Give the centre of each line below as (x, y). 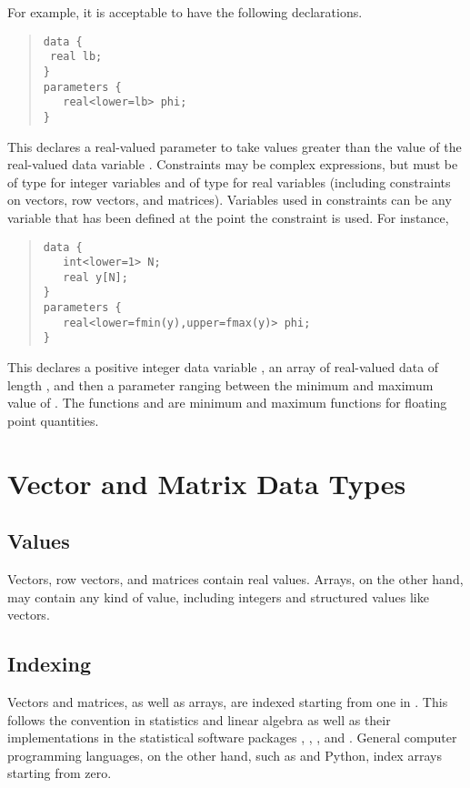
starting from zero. (60, 773)
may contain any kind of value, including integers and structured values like (218, 596)
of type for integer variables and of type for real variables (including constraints (229, 182)
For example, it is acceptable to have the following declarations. (185, 12)
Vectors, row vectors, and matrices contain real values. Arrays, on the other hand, (235, 579)
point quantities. (53, 420)
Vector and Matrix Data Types (207, 483)
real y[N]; (95, 277)
